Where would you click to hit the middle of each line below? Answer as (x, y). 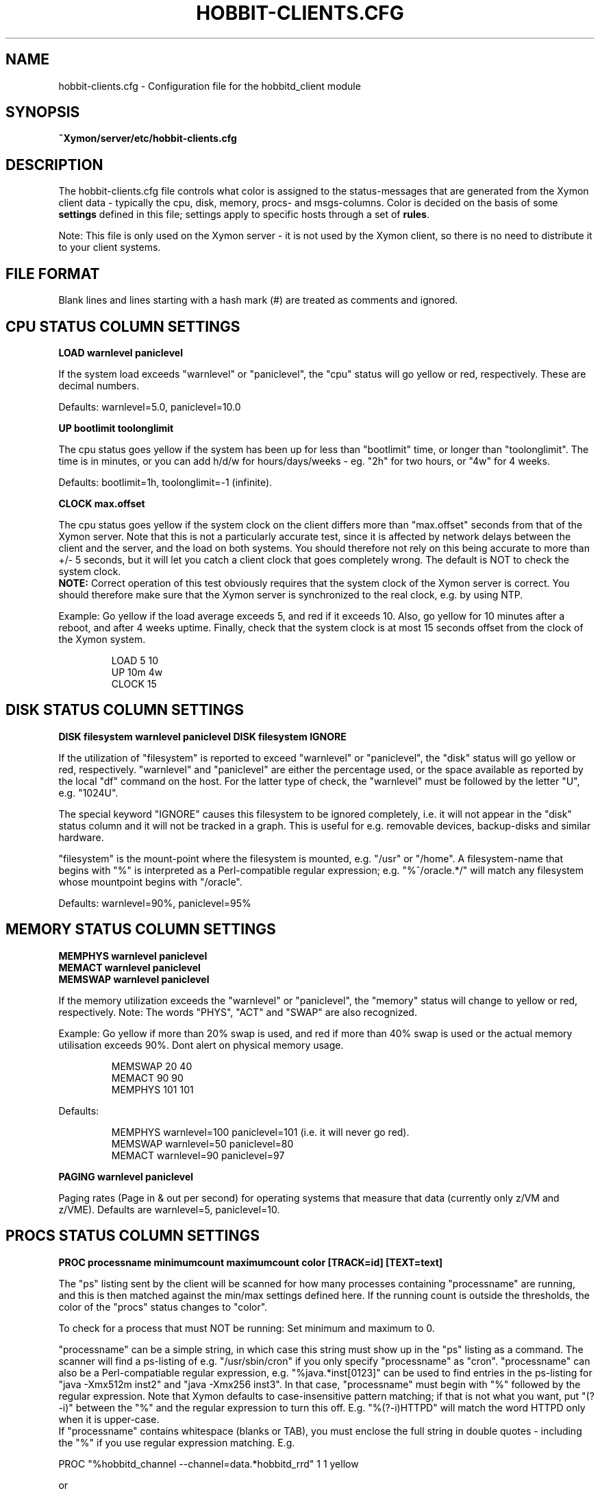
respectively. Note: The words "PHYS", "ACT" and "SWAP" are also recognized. (238, 1012)
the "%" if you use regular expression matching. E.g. (177, 1442)
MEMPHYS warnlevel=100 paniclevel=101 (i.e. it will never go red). (260, 1132)
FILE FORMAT (53, 274)
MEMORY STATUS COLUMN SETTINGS (141, 930)
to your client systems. (110, 247)
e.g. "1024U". (88, 792)
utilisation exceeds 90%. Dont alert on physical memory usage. (201, 1045)
